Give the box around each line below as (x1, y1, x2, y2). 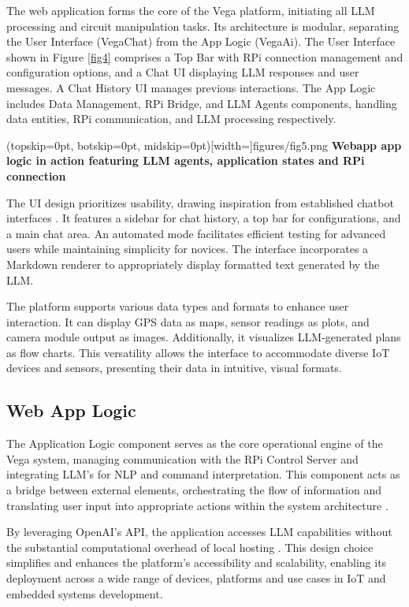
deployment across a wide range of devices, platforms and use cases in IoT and (6, 570, 386, 587)
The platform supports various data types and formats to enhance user (6, 298, 349, 315)
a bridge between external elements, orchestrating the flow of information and (6, 482, 381, 498)
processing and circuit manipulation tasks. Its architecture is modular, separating (6, 17, 400, 34)
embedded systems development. (6, 585, 163, 601)
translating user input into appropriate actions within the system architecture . (6, 497, 389, 513)
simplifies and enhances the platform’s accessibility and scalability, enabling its (6, 554, 387, 571)
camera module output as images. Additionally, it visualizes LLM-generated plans (6, 329, 401, 345)
